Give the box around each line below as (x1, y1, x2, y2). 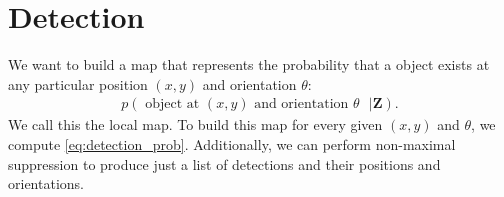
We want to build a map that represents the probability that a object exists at (8, 54, 490, 75)
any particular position (8, 73, 148, 94)
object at (145, 97, 200, 112)
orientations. (8, 173, 84, 194)
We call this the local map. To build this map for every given (8, 114, 383, 135)
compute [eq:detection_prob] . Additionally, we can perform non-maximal (8, 133, 456, 154)
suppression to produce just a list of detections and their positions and (8, 153, 441, 174)
